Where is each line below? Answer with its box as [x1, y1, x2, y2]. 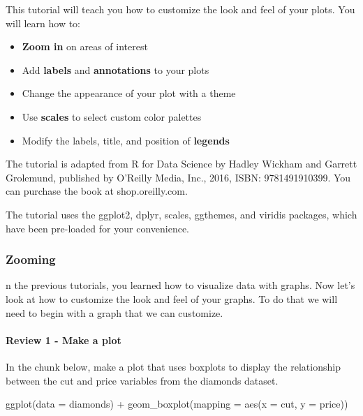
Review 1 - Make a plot [6, 332, 121, 347]
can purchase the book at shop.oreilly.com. [6, 184, 188, 198]
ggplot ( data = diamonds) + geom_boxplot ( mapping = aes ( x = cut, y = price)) [6, 396, 348, 411]
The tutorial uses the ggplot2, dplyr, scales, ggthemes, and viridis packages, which [6, 207, 357, 221]
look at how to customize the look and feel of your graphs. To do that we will [6, 291, 338, 306]
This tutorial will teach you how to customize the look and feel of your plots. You [6, 2, 355, 16]
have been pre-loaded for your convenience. [6, 221, 190, 235]
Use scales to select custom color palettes [22, 109, 202, 124]
